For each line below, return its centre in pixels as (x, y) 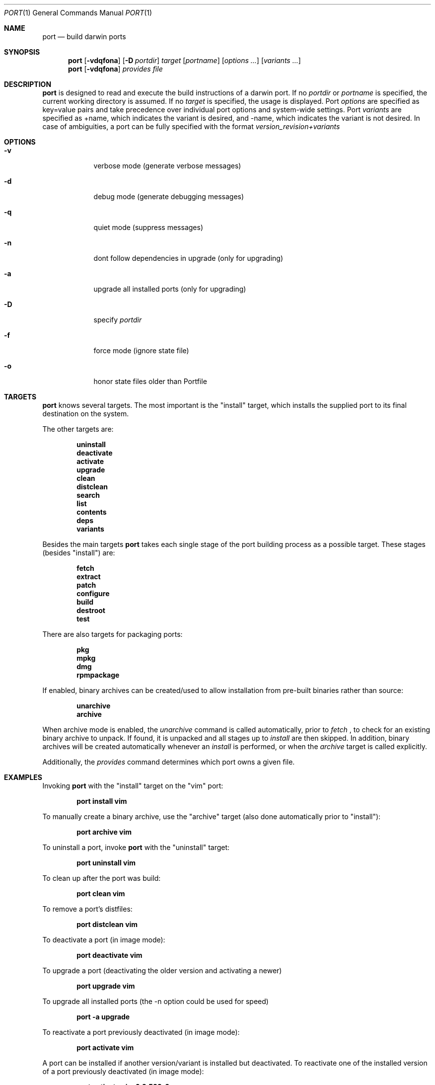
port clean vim (101, 893)
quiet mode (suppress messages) (148, 227)
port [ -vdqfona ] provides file (115, 69)
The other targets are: (78, 429)
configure (93, 593)
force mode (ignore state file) (141, 350)
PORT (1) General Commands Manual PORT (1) (78, 13)
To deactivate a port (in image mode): (104, 940)
